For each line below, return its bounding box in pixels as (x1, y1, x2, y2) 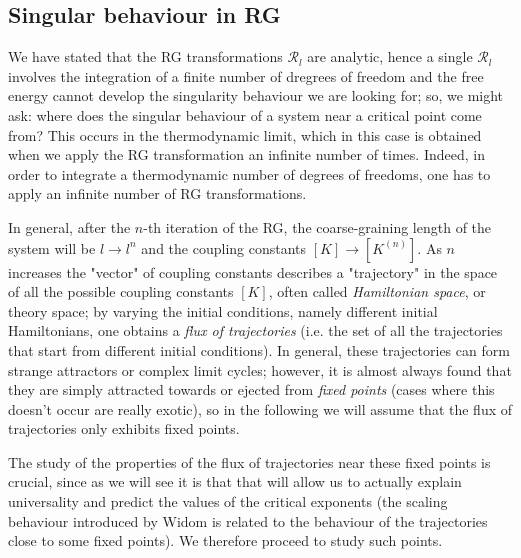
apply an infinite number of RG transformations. (8, 183, 307, 204)
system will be (8, 237, 96, 258)
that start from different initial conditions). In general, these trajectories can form (8, 339, 510, 360)
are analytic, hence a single (307, 46, 473, 67)
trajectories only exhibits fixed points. (8, 418, 240, 439)
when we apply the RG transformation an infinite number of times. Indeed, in (8, 144, 485, 165)
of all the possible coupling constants (8, 281, 234, 302)
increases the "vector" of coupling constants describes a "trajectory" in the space (8, 261, 498, 282)
